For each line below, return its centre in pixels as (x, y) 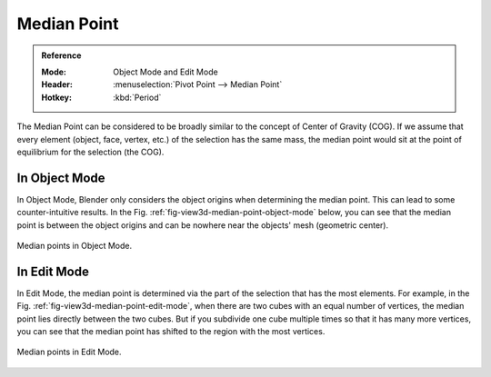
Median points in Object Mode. (74, 245)
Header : (57, 84)
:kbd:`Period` (137, 97)
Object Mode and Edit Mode (165, 72)
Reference (61, 55)
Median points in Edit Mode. (69, 352)
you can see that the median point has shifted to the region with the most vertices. (171, 332)
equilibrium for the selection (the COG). (90, 152)
